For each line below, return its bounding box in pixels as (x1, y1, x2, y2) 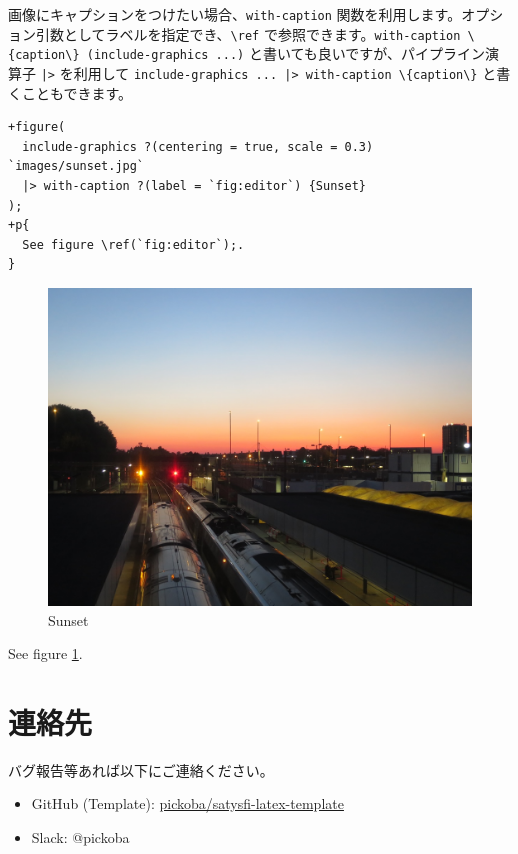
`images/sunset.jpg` (8, 159, 145, 174)
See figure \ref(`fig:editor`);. (22, 237, 245, 252)
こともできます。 (21, 82, 133, 103)
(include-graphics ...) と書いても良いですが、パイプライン (86, 43, 486, 64)
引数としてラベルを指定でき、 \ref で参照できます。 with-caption (35, 23, 461, 44)
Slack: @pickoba (31, 827, 130, 848)
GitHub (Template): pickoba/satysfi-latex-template (31, 793, 344, 814)
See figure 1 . (8, 643, 83, 664)
